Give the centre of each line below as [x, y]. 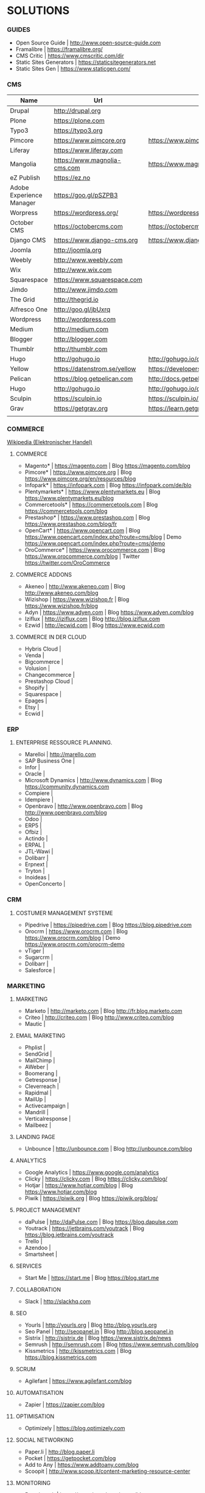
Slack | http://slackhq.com [58, 1301]
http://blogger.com [81, 339]
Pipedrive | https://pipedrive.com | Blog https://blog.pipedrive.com [108, 925]
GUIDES [19, 30]
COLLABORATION [38, 1290]
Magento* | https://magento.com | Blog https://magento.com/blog [107, 466]
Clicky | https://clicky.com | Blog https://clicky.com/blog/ [96, 1179]
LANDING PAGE [35, 1137]
